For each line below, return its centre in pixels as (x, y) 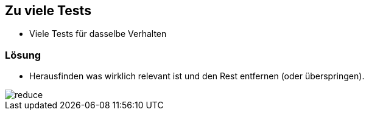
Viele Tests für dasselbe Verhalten (98, 34)
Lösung (23, 55)
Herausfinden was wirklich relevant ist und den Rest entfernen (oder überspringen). (197, 76)
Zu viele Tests (48, 11)
